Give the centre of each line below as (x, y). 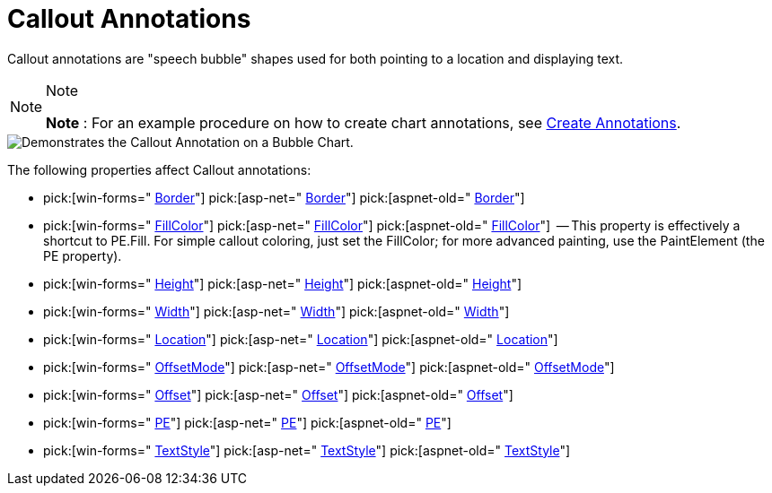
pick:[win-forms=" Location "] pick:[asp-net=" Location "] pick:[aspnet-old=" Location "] (301, 339)
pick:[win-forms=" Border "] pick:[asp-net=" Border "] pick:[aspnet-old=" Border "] (284, 197)
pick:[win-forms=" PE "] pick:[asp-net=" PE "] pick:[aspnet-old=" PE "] (247, 422)
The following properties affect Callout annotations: (159, 169)
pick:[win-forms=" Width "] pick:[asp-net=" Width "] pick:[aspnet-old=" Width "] (276, 311)
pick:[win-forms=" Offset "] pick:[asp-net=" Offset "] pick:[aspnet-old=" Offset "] (278, 394)
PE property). (83, 255)
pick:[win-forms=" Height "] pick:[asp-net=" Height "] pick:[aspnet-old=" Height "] (283, 283)
